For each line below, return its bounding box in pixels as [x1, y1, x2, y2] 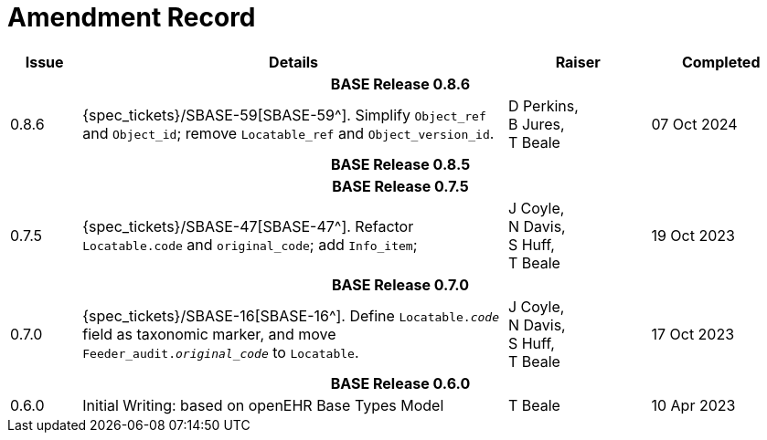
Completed [681, 52, 761, 71]
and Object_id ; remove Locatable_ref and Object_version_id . [82, 123, 495, 142]
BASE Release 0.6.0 [330, 373, 471, 393]
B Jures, [507, 114, 565, 133]
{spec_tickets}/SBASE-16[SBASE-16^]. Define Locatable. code [82, 306, 499, 325]
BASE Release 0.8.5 [330, 154, 471, 173]
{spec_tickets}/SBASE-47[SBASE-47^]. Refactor [82, 216, 414, 236]
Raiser [555, 52, 601, 71]
